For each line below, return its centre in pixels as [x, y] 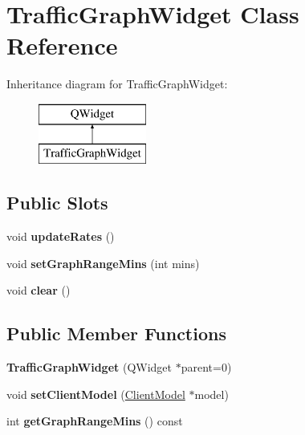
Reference [62, 45]
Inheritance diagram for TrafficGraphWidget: [117, 84]
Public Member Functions [116, 333]
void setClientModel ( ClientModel [96, 394]
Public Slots [57, 203]
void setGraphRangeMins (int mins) [103, 263]
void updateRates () [61, 236]
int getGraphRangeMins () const [95, 421]
